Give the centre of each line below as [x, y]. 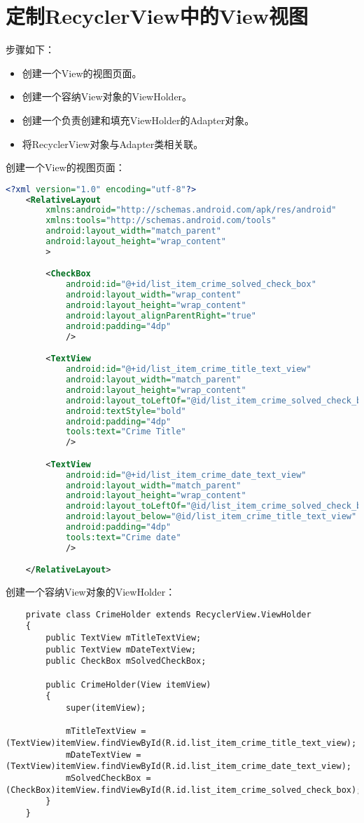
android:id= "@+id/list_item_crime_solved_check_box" [191, 285]
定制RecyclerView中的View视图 [157, 16]
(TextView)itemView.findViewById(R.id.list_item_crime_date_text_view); [178, 767]
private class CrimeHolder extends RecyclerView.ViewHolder [168, 614]
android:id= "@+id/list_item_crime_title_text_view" [188, 369]
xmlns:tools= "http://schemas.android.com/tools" [161, 221]
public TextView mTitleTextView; [124, 638]
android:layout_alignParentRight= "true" [161, 315]
